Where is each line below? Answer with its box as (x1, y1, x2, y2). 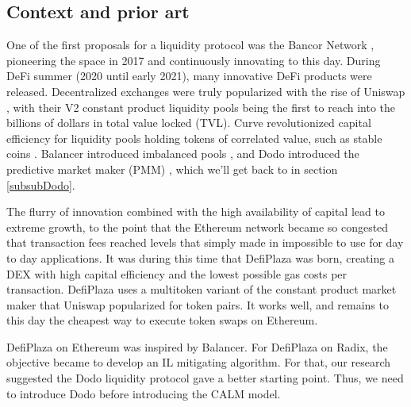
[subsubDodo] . (6, 176, 75, 193)
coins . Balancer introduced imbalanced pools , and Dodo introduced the (6, 145, 359, 162)
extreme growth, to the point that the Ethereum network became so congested (6, 218, 389, 235)
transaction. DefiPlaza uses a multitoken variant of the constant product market (6, 281, 397, 298)
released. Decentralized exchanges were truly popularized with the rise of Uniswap (6, 83, 405, 99)
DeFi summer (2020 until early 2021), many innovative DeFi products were (6, 67, 372, 84)
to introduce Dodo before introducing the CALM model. (6, 385, 281, 401)
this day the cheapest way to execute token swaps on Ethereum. (6, 312, 318, 328)
